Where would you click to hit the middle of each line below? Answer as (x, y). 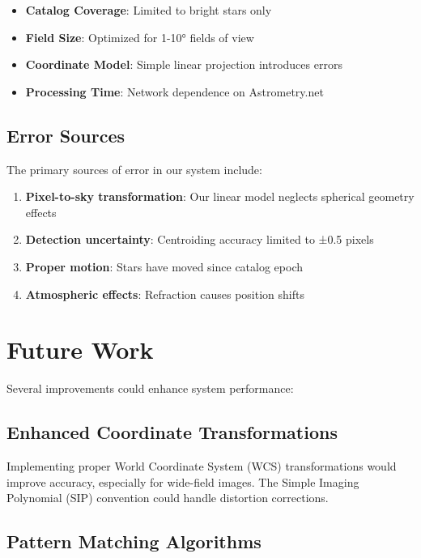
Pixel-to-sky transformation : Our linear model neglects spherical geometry (220, 196)
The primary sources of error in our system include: (134, 169)
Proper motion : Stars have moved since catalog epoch (164, 266)
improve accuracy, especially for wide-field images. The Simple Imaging (183, 481)
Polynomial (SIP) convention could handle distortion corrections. (168, 498)
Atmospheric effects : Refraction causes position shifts (165, 294)
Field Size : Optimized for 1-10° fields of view (140, 37)
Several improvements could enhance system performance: (150, 388)
